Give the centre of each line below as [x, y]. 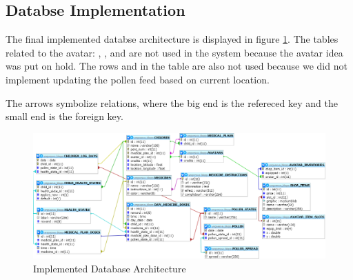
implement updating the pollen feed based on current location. [138, 79]
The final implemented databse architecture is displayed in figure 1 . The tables [172, 39]
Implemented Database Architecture [110, 268]
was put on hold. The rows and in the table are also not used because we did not [176, 66]
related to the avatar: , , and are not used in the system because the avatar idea [174, 52]
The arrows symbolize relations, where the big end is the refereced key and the [172, 102]
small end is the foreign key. [64, 116]
